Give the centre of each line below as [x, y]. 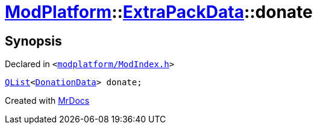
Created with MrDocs [47, 101]
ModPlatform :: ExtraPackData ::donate [159, 12]
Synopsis [33, 41]
